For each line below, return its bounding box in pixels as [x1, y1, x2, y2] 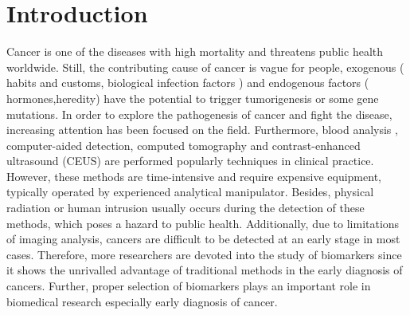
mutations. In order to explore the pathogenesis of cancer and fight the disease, [6, 105, 392, 122]
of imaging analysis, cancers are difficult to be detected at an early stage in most [6, 230, 400, 247]
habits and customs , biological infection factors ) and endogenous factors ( [6, 74, 369, 91]
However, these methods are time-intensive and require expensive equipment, [6, 167, 381, 184]
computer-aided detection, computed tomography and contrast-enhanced [6, 136, 361, 153]
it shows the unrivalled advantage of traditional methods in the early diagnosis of [6, 262, 403, 278]
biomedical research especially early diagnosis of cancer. [6, 293, 278, 309]
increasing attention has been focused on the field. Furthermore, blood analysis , [6, 121, 398, 138]
